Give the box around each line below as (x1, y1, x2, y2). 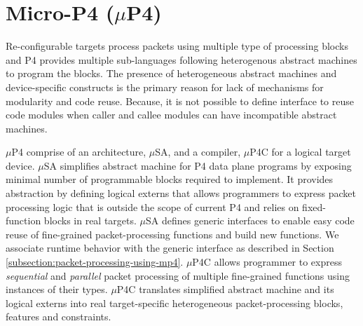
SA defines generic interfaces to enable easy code (146, 213, 355, 228)
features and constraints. (6, 309, 111, 324)
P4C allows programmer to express (192, 254, 342, 269)
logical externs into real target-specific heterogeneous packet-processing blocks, (6, 295, 343, 310)
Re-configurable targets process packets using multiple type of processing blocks (6, 39, 348, 53)
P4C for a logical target (249, 144, 351, 159)
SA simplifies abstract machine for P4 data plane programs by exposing (43, 158, 352, 172)
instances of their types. (6, 282, 108, 297)
